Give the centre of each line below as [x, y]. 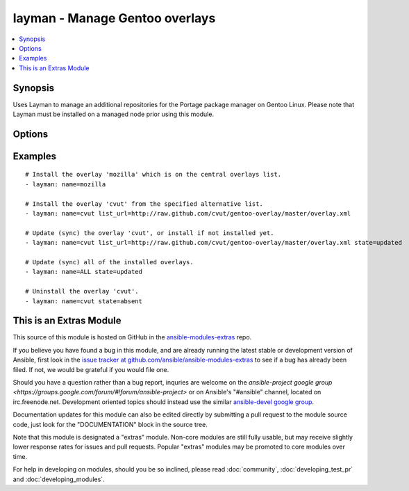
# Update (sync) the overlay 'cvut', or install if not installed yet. [150, 233]
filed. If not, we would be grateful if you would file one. [91, 369]
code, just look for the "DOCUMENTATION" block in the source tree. [110, 424]
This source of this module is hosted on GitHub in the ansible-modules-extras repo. [132, 337]
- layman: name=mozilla [66, 184]
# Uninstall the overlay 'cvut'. [82, 291]
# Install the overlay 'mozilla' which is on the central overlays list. [153, 175]
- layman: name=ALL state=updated [84, 272]
